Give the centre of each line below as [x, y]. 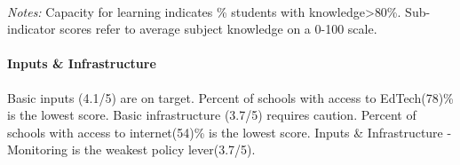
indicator [32, 29]
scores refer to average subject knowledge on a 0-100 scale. [218, 29]
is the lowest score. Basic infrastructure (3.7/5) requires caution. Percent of [212, 115]
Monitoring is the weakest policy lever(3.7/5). [131, 149]
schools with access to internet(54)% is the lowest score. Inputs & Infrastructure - [230, 132]
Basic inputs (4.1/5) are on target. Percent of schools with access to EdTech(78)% [230, 97]
